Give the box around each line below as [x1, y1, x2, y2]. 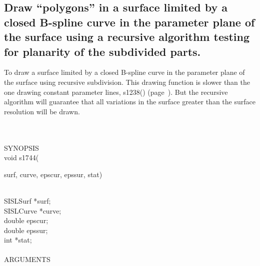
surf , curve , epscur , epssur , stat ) [4, 169, 102, 179]
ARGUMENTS [4, 254, 50, 265]
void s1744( [4, 152, 39, 163]
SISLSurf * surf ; [4, 195, 51, 206]
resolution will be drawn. [4, 106, 80, 116]
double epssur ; [4, 225, 48, 235]
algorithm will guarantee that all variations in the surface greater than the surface [4, 96, 255, 107]
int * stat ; [4, 235, 32, 245]
